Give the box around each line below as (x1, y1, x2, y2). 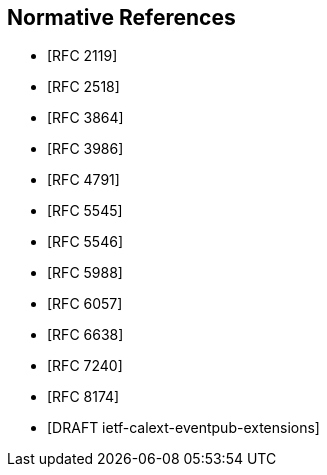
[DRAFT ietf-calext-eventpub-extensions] (47, 419, 320, 437)
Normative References (7, 5, 236, 30)
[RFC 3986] (47, 140, 124, 158)
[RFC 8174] (47, 388, 120, 406)
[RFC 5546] (47, 233, 123, 251)
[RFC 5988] (47, 264, 123, 282)
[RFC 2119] (47, 47, 118, 65)
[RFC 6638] (47, 326, 124, 344)
